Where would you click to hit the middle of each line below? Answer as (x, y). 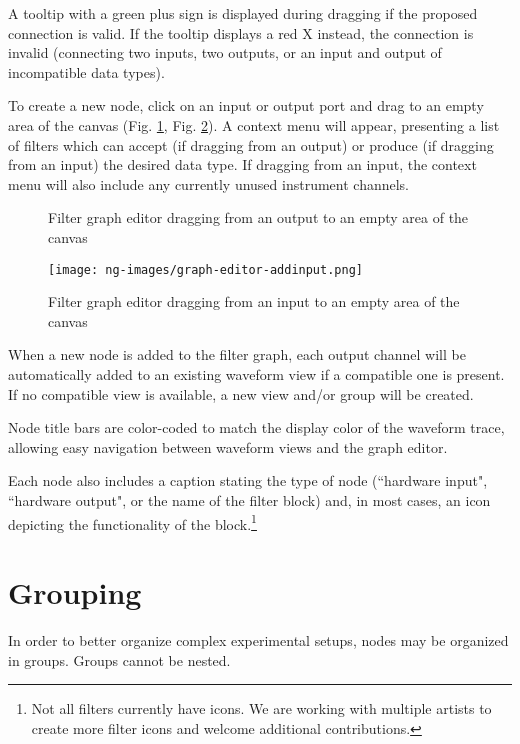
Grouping (75, 591)
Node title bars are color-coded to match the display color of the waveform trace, (256, 427)
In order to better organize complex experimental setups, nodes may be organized (258, 639)
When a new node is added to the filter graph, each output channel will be (237, 354)
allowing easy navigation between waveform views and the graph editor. (228, 446)
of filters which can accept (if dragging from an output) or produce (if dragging (251, 144)
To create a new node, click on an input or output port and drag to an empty (246, 105)
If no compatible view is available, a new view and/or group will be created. (241, 393)
